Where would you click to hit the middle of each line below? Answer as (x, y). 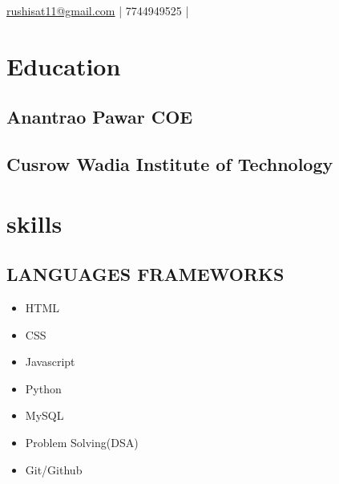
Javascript (50, 362)
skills (34, 223)
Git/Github (54, 469)
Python (43, 388)
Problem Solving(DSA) (82, 443)
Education (64, 65)
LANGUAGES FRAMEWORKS (145, 274)
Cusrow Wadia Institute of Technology (170, 164)
